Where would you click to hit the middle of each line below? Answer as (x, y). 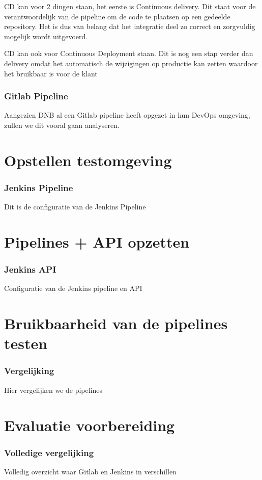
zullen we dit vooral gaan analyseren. (62, 125)
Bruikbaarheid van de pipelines (116, 323)
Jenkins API (30, 269)
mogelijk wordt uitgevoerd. (46, 36)
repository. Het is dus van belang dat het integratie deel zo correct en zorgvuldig (130, 26)
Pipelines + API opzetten (97, 241)
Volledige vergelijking (49, 452)
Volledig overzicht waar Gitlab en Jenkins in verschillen (90, 471)
